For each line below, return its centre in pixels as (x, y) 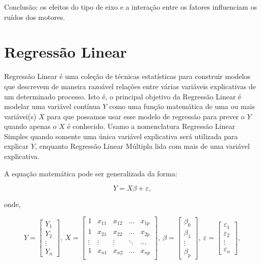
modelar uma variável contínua (52, 106)
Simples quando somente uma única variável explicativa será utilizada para (121, 136)
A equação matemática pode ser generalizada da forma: (91, 173)
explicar (16, 146)
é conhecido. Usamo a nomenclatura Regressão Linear (151, 126)
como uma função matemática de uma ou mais (182, 106)
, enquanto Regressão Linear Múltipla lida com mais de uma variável (142, 146)
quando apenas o (30, 126)
